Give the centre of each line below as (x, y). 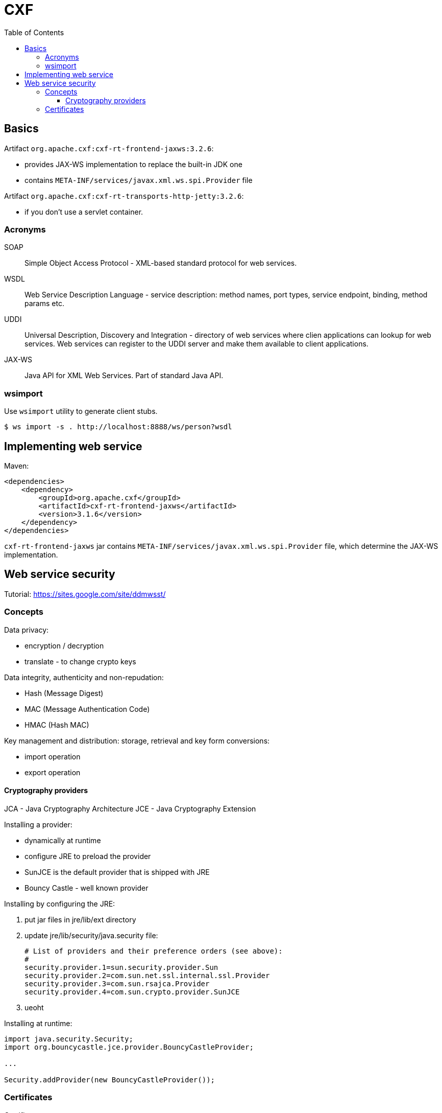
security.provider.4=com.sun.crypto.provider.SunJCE (132, 992)
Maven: (17, 466)
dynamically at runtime (63, 840)
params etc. (44, 304)
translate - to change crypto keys (80, 661)
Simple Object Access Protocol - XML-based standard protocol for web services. (161, 263)
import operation (53, 756)
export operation (53, 772)
